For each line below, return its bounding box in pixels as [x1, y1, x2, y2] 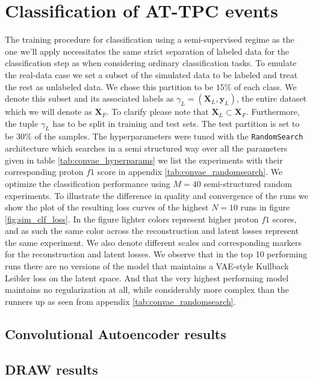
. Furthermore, [246, 105, 300, 118]
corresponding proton [5, 165, 84, 178]
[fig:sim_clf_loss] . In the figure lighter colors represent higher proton [5, 212, 259, 225]
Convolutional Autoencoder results [5, 324, 226, 343]
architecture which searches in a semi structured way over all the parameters [5, 142, 288, 155]
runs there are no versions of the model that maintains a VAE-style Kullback [5, 260, 289, 272]
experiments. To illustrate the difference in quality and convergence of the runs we [5, 189, 309, 201]
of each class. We [234, 80, 297, 93]
